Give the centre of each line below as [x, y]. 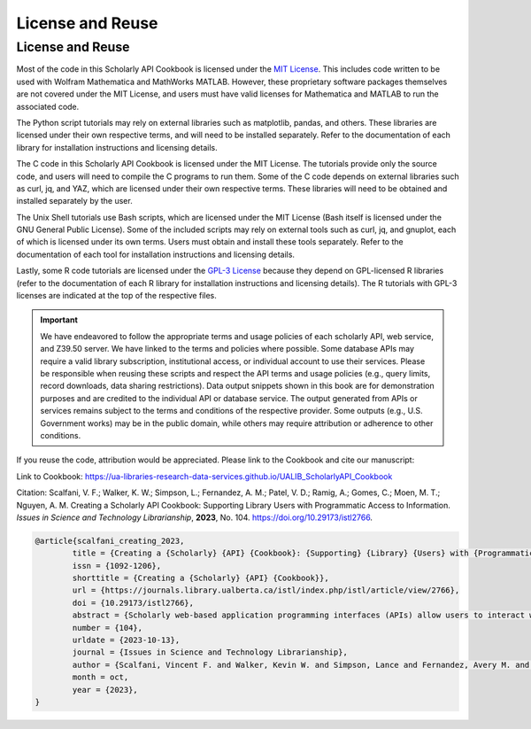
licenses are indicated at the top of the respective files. [116, 296]
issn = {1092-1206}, [117, 566]
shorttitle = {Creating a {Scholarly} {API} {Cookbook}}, [200, 578]
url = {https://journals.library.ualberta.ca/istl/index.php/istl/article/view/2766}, [266, 590]
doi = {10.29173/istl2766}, [133, 603]
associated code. [48, 106]
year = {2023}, [105, 690]
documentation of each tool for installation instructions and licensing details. [156, 254]
